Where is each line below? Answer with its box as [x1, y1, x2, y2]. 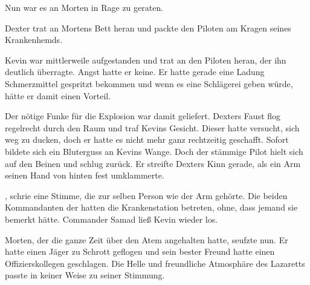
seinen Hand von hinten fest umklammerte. [5, 169, 164, 182]
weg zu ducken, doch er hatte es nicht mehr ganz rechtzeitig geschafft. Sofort [5, 133, 289, 146]
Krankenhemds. [5, 33, 63, 46]
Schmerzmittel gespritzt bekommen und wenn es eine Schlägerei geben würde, [5, 77, 293, 90]
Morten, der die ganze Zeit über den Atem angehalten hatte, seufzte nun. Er [5, 233, 288, 246]
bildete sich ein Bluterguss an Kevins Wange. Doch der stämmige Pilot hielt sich [5, 145, 303, 157]
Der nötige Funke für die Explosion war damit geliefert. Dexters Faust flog [5, 110, 281, 122]
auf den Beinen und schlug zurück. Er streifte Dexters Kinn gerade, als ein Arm [5, 157, 301, 169]
